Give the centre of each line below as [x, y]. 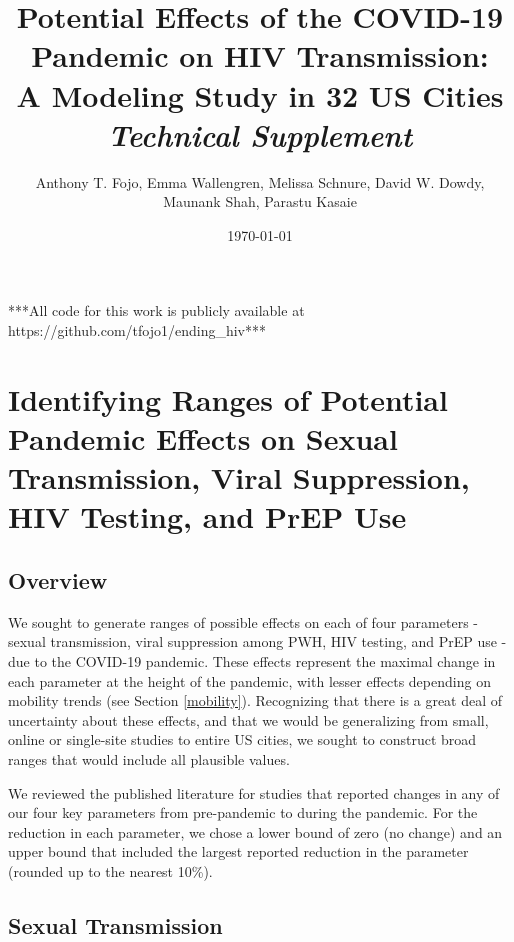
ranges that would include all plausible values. [149, 758]
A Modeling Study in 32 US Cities [260, 94]
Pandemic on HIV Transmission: [260, 55]
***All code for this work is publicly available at [156, 310]
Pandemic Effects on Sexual [203, 438]
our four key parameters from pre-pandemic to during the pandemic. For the [243, 812]
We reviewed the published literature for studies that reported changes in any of [254, 792]
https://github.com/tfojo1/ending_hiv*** [137, 330]
